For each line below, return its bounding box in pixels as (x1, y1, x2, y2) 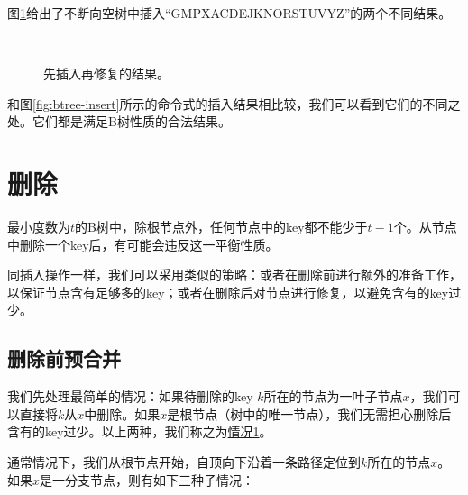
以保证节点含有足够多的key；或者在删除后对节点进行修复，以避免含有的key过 (7, 282, 462, 301)
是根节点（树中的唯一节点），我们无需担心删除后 (167, 404, 452, 423)
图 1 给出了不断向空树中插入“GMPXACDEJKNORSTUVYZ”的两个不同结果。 (7, 4, 452, 22)
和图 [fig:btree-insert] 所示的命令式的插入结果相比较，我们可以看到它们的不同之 (7, 94, 461, 113)
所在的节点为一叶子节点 (263, 387, 403, 406)
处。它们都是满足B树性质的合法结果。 (7, 112, 231, 131)
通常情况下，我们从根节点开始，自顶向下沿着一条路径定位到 (7, 453, 361, 472)
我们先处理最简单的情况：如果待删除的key (7, 387, 253, 406)
